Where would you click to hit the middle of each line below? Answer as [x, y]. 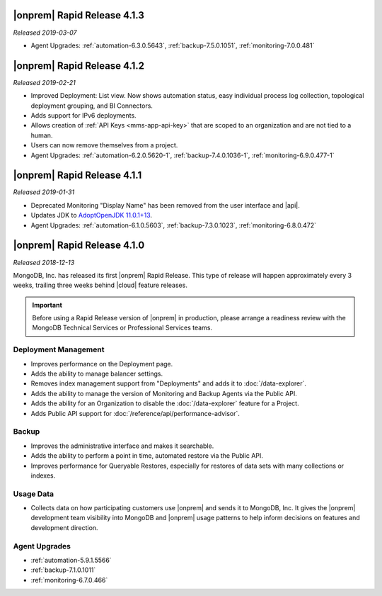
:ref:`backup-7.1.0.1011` [63, 570]
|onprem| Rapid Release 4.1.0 [79, 246]
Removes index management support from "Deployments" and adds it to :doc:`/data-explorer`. [169, 383]
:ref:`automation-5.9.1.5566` [71, 560]
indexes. [43, 476]
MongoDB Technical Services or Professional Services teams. [122, 328]
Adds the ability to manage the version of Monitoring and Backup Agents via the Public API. [164, 393]
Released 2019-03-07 [45, 33]
